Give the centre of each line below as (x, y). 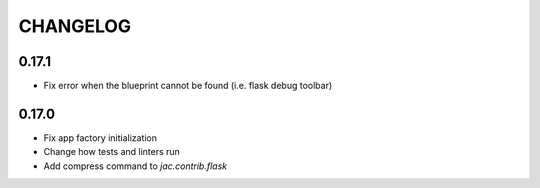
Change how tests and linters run (111, 152)
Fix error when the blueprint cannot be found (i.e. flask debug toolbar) (188, 86)
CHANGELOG (75, 26)
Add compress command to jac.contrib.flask (135, 166)
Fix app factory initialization (100, 137)
